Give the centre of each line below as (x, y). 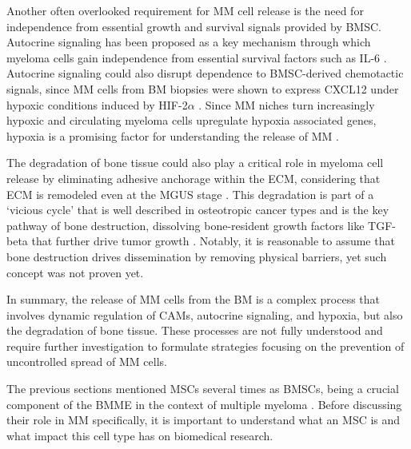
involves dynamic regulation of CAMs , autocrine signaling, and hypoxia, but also (205, 314)
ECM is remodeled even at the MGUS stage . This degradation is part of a (190, 194)
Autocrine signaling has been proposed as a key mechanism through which (189, 42)
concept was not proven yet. (75, 272)
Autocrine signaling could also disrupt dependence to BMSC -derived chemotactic (205, 73)
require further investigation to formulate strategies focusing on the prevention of (205, 346)
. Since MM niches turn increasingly (287, 104)
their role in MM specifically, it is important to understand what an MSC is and (204, 420)
